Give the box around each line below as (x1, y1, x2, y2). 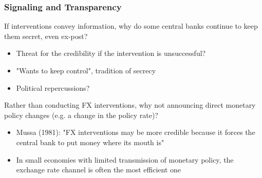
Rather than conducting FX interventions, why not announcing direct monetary (4, 100, 256, 110)
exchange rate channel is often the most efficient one (16, 164, 181, 175)
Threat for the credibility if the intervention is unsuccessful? (16, 48, 206, 58)
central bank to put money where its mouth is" (16, 136, 164, 147)
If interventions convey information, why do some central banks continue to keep (4, 21, 258, 31)
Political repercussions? (16, 82, 90, 93)
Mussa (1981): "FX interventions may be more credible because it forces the (16, 127, 255, 137)
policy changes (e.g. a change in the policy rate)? (4, 109, 158, 120)
